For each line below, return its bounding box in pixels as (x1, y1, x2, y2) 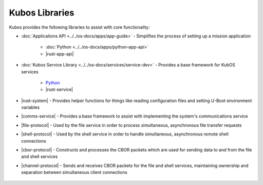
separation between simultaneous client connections (21, 169, 128, 175)
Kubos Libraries (9, 7, 75, 18)
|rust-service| (45, 86, 73, 92)
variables (21, 104, 40, 110)
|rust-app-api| (45, 51, 74, 57)
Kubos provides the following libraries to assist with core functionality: (9, 24, 150, 30)
